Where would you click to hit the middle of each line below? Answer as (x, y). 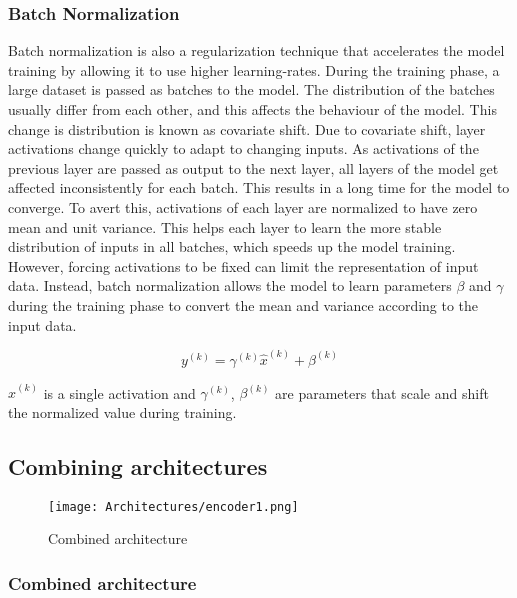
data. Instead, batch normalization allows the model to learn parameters (230, 285)
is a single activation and (119, 392)
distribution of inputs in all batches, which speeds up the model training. (232, 246)
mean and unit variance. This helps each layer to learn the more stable (225, 226)
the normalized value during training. (122, 412)
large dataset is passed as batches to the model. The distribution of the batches (251, 89)
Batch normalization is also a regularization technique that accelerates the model (256, 50)
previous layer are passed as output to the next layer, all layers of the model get (253, 167)
